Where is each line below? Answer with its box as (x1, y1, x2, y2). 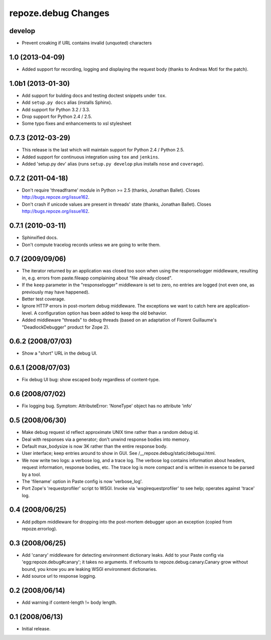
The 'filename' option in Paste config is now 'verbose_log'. (22, 478, 143, 484)
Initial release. (22, 625, 51, 631)
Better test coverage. (22, 296, 66, 302)
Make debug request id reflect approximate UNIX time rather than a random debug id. (22, 429, 199, 435)
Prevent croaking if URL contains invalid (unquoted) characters (22, 40, 152, 46)
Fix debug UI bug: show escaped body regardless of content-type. (22, 377, 160, 383)
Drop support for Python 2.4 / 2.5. (22, 113, 92, 120)
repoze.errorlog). (22, 526, 57, 532)
